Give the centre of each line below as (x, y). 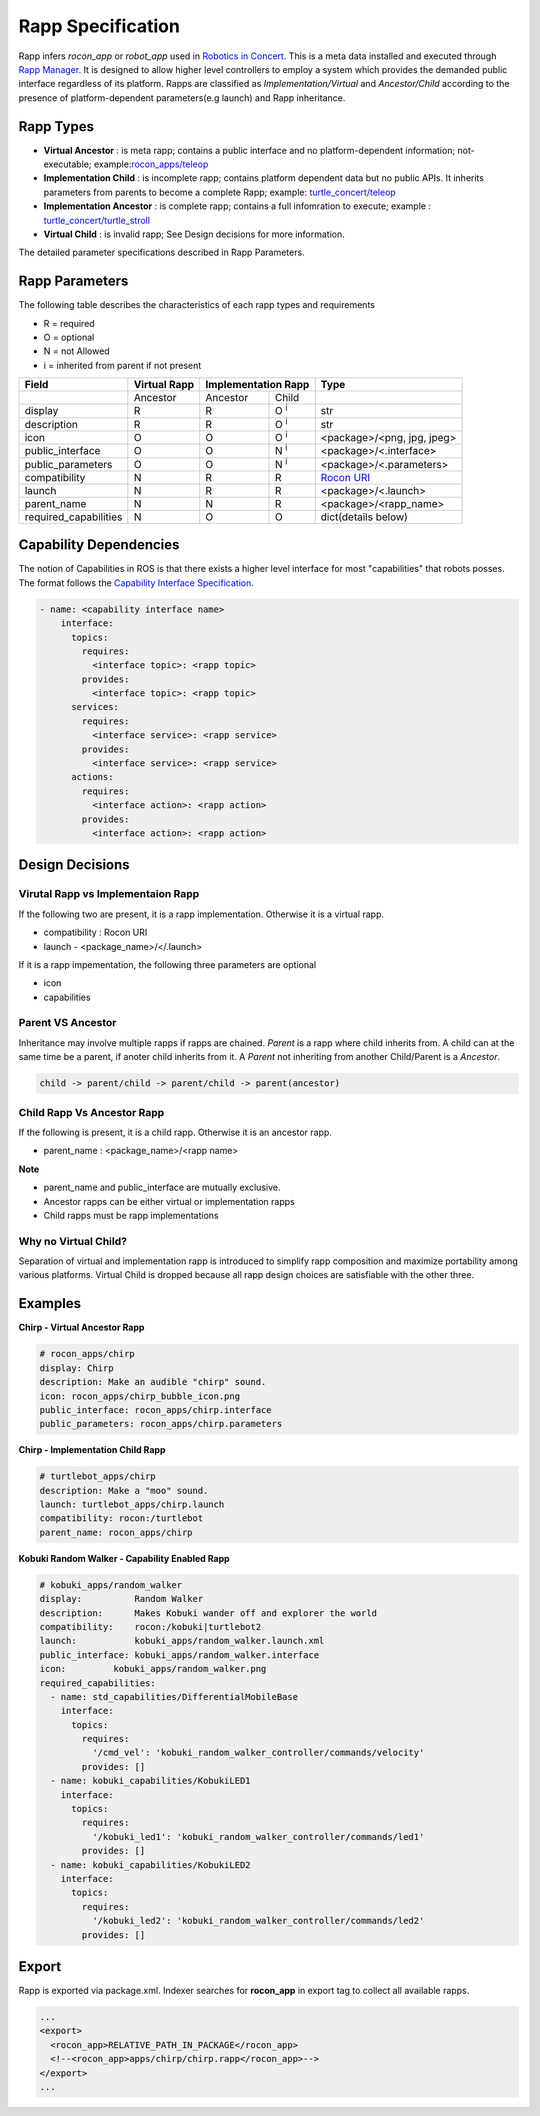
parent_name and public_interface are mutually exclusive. (162, 1187)
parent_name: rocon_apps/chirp (116, 1532)
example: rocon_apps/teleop (151, 164)
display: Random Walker (121, 1599)
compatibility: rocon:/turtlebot (121, 1518)
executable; (67, 164)
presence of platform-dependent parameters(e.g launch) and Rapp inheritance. (182, 97)
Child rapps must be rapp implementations (131, 1215)
